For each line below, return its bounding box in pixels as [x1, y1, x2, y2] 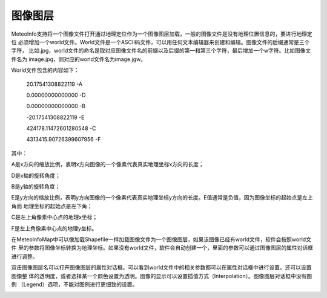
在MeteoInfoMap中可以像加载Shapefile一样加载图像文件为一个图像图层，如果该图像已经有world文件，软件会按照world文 [11, 236, 312, 243]
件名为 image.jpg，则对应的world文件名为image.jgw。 [11, 55, 147, 63]
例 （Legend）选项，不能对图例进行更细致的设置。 [11, 280, 138, 288]
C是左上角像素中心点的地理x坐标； [11, 213, 98, 221]
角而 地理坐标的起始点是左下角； [11, 202, 93, 210]
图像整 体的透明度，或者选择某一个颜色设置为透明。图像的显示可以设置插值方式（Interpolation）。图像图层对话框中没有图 [11, 272, 312, 279]
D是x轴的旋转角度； [11, 172, 61, 179]
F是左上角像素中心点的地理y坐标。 [11, 224, 97, 232]
